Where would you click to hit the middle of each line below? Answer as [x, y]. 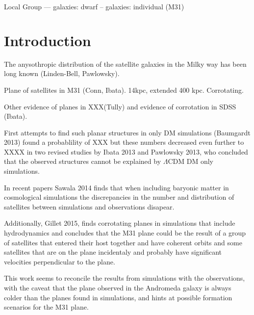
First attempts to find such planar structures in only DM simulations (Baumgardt [127, 132]
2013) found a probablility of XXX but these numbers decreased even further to [124, 142]
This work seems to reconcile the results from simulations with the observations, [125, 278]
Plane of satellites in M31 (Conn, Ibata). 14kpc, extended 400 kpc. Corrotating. [124, 90]
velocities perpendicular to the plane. [60, 261]
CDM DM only [190, 161]
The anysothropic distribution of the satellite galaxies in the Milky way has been [125, 64]
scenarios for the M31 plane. [46, 307]
